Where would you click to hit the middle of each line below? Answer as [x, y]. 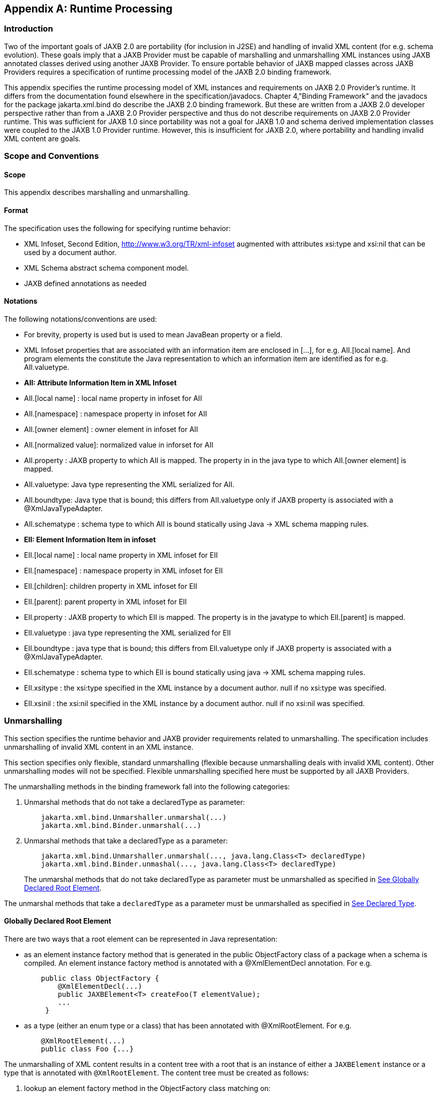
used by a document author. [70, 252]
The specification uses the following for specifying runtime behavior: [117, 228]
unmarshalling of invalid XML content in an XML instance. [99, 747]
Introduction [29, 29]
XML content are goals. [42, 138]
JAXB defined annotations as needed [85, 283]
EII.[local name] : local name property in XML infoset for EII [121, 555]
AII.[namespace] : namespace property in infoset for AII [116, 413]
